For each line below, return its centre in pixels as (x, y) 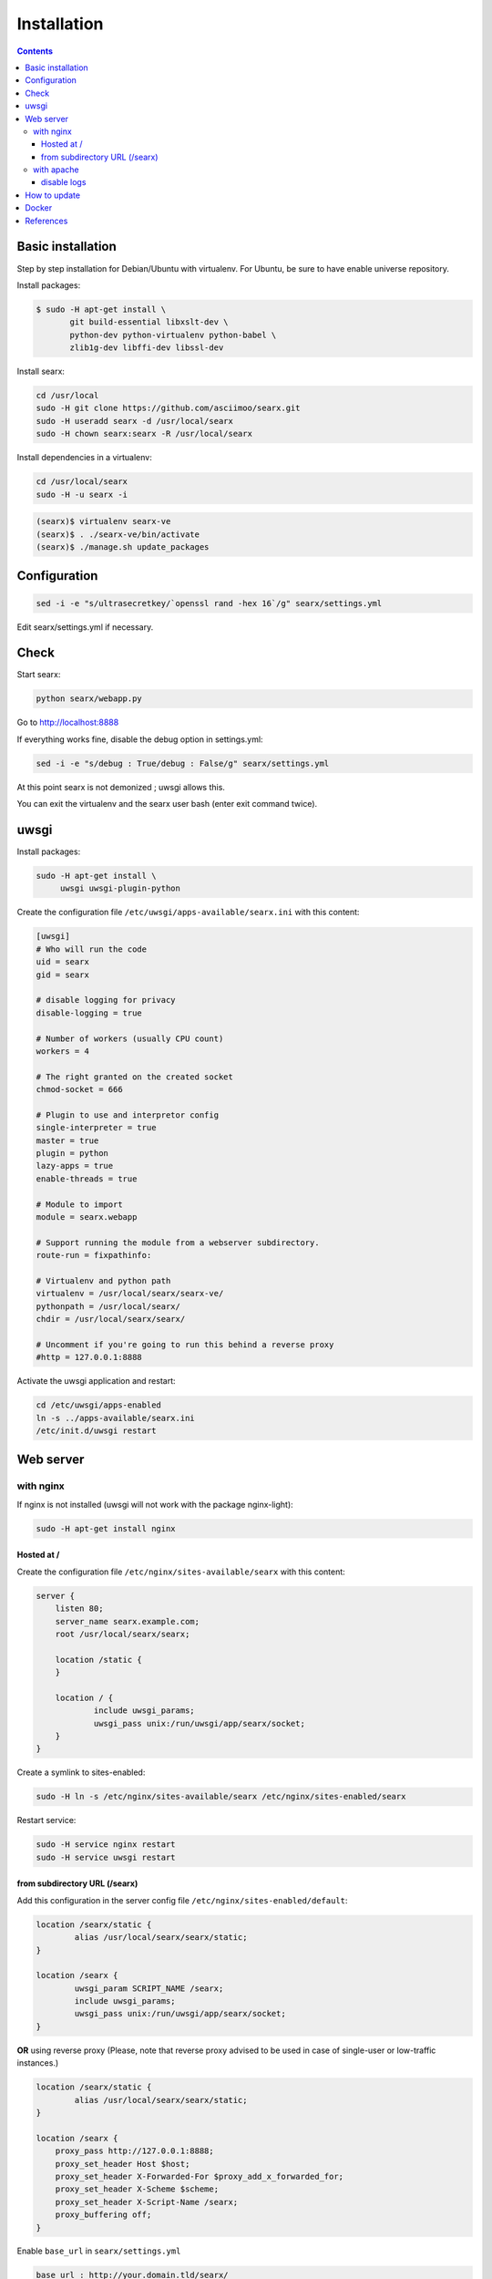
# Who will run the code (92, 949)
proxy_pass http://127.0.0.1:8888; (134, 2151)
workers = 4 (63, 1051)
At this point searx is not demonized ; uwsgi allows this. (121, 787)
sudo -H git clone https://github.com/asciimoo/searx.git (168, 408)
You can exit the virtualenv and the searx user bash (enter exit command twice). (167, 804)
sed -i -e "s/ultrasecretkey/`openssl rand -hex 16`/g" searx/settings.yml (209, 603)
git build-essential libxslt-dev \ (149, 322)
